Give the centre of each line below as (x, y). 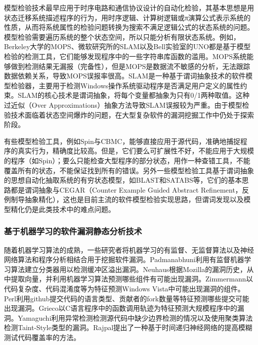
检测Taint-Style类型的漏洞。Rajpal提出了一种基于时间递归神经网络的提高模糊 (128, 327)
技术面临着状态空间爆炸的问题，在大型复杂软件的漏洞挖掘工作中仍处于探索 (132, 114)
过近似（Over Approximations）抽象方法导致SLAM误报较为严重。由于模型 (123, 104)
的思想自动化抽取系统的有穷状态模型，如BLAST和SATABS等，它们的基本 (123, 180)
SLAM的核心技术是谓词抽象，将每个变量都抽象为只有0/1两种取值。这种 (133, 95)
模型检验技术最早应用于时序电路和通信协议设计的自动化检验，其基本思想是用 (129, 7)
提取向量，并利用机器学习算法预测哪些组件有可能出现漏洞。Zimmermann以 (132, 279)
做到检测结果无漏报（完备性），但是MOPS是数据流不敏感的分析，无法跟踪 (130, 66)
